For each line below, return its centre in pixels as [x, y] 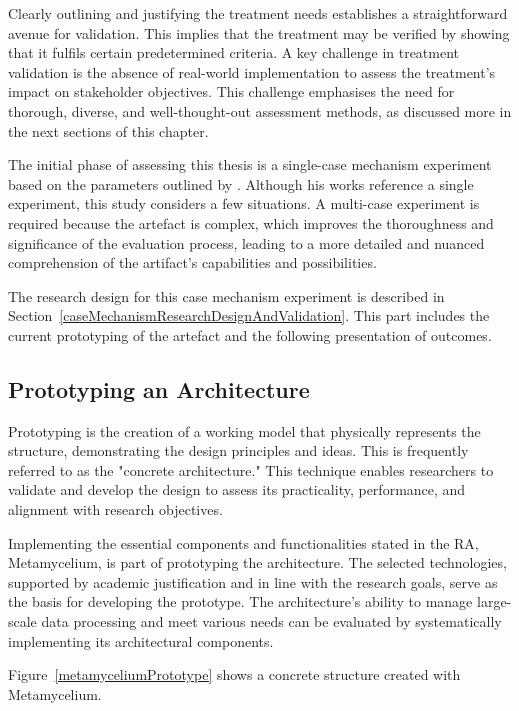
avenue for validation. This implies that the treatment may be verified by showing [259, 32]
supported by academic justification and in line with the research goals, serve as [253, 581]
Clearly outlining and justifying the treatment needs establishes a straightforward [258, 13]
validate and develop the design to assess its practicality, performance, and [237, 489]
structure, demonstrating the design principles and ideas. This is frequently [238, 450]
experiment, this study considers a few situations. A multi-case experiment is [244, 203]
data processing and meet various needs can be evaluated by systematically [271, 621]
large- [494, 601]
